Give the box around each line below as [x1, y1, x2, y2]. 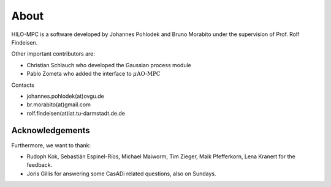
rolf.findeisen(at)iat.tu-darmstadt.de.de [26, 109, 126, 117]
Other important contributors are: [11, 50, 95, 57]
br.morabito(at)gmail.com [26, 101, 91, 108]
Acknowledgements [11, 125, 90, 136]
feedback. [26, 161, 52, 169]
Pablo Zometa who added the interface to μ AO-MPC [26, 70, 161, 78]
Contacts [11, 81, 35, 89]
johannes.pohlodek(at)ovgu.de [26, 92, 104, 100]
